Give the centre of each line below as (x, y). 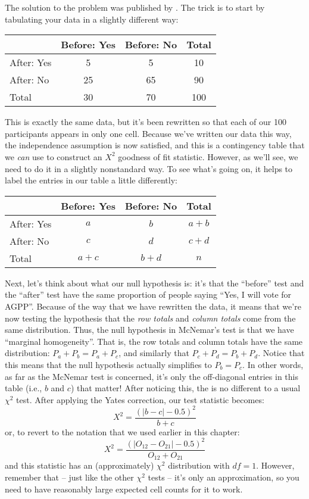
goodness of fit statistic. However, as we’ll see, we (208, 156)
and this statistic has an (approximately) (79, 465)
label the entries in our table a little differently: (91, 180)
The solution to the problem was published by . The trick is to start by (135, 7)
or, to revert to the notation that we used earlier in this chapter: (122, 431)
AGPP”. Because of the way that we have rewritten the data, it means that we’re (153, 306)
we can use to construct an (54, 156)
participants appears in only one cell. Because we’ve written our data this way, (148, 133)
